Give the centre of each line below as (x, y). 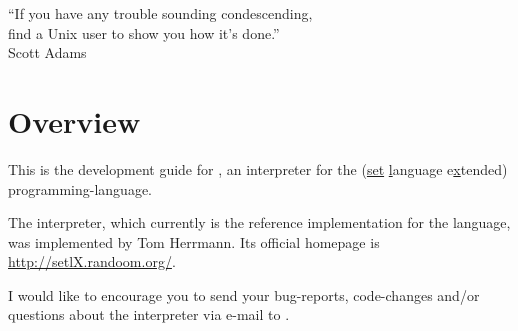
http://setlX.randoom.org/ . (92, 261)
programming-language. (80, 188)
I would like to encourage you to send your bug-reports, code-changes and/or (244, 294)
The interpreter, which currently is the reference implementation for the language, (259, 222)
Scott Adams (47, 52)
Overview (74, 120)
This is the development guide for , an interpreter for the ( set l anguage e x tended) (258, 168)
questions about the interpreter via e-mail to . (149, 314)
